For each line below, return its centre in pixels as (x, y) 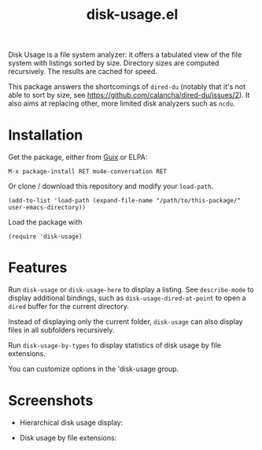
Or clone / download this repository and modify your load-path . (111, 186)
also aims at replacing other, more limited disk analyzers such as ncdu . (122, 103)
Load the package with (45, 222)
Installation (46, 135)
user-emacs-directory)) (47, 208)
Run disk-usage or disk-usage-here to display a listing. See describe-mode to (131, 290)
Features (38, 268)
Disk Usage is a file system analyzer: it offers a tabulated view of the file (125, 55)
